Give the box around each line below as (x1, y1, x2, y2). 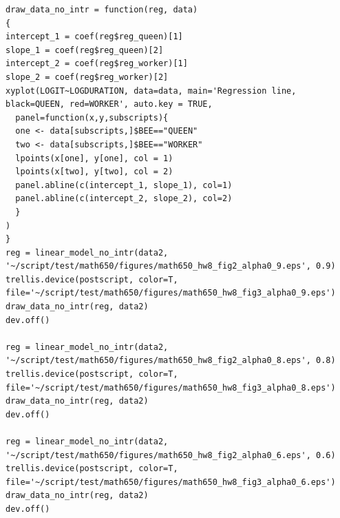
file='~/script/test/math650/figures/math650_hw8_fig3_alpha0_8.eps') (6, 382, 336, 393)
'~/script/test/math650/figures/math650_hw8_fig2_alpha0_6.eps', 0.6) (6, 450, 336, 460)
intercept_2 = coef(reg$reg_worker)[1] (6, 59, 188, 69)
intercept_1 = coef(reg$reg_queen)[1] (6, 32, 183, 42)
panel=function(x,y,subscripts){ (15, 112, 169, 123)
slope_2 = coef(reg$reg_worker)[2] (6, 72, 169, 82)
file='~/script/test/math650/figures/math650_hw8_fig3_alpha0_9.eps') (6, 288, 336, 298)
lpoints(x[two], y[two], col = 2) (15, 167, 173, 177)
